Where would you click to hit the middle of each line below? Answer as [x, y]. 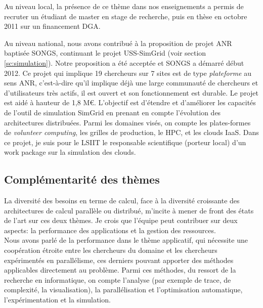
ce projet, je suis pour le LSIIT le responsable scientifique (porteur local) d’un [125, 142]
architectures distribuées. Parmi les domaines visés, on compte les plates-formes [127, 122]
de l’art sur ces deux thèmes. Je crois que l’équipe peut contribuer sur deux [121, 220]
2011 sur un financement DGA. [52, 26]
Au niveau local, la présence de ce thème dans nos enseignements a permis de [124, 6]
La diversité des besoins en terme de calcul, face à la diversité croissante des [122, 201]
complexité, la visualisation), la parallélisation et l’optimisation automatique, [123, 290]
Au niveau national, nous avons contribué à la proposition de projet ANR [118, 43]
